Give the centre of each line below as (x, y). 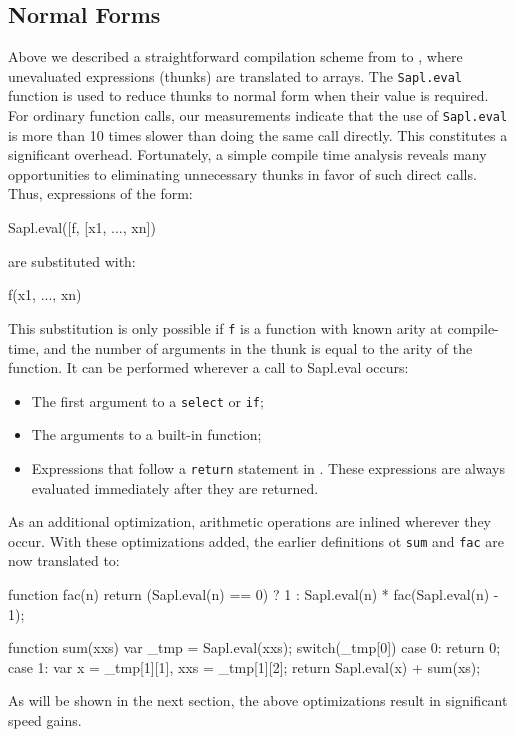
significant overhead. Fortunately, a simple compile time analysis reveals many (247, 154)
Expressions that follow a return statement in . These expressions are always (268, 467)
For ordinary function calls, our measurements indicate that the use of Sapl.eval (258, 115)
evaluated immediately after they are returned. (175, 487)
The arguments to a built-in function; (146, 434)
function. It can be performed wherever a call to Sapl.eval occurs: (208, 367)
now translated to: (64, 560)
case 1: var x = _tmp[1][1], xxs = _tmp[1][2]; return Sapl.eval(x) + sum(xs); (244, 666)
